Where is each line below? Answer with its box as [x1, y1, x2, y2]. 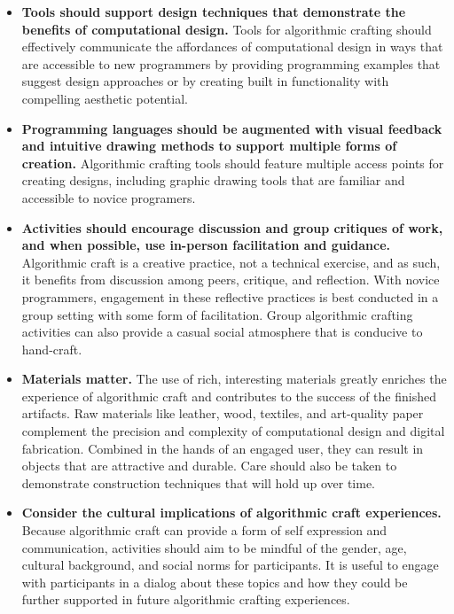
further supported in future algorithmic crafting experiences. [21, 590, 350, 609]
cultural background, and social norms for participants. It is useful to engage [21, 556, 439, 574]
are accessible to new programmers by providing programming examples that [21, 54, 441, 73]
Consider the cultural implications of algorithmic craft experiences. [21, 503, 442, 522]
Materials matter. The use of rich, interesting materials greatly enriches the [21, 369, 447, 388]
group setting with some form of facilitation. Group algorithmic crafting [21, 305, 413, 323]
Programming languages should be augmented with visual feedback [21, 119, 442, 137]
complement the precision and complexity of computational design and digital [21, 422, 445, 440]
